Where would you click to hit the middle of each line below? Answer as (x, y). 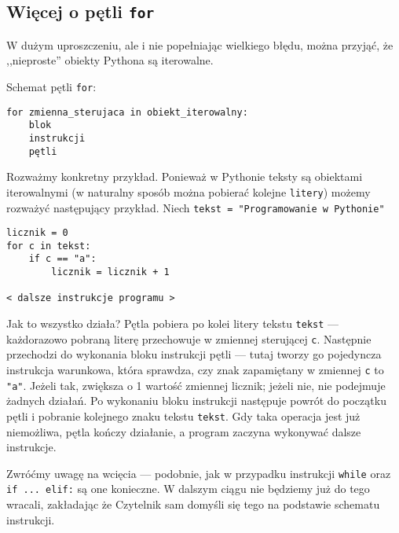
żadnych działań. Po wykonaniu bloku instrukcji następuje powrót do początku (196, 401)
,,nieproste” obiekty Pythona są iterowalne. (110, 60)
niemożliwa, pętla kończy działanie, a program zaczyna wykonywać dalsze (184, 431)
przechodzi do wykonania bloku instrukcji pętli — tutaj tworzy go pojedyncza (194, 354)
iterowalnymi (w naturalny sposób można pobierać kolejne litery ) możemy (189, 191)
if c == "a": (62, 259)
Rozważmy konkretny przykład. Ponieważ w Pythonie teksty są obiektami (185, 176)
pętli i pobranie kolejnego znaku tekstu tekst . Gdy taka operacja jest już (183, 415)
